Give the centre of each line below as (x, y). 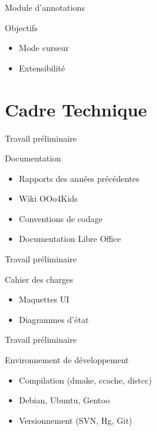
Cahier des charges (39, 279)
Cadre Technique (76, 109)
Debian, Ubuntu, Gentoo (64, 400)
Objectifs (21, 27)
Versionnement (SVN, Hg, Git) (76, 420)
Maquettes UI (44, 299)
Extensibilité (42, 68)
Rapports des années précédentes (79, 178)
